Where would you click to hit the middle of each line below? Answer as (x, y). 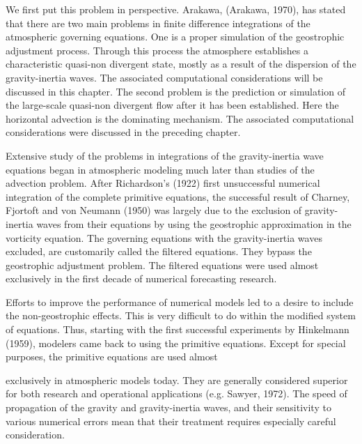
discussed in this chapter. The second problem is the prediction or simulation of (175, 91)
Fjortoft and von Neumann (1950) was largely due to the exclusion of (154, 210)
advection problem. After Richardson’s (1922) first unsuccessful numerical (163, 183)
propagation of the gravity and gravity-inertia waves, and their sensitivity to (168, 407)
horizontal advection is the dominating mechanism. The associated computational (180, 118)
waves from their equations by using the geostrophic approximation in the (194, 223)
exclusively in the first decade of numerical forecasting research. (141, 278)
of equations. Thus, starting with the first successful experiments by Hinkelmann (178, 329)
